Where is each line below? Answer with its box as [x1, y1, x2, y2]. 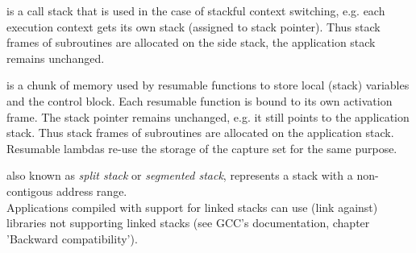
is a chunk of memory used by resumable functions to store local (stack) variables [6, 77, 410, 93]
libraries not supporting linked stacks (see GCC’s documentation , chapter [6, 214, 370, 231]
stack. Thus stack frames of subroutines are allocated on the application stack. [6, 124, 394, 141]
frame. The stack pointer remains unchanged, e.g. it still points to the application [6, 108, 410, 125]
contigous [6, 182, 53, 199]
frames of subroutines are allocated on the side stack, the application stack [6, 34, 376, 51]
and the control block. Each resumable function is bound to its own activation [6, 92, 393, 109]
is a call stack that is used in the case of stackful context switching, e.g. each [6, 2, 385, 19]
